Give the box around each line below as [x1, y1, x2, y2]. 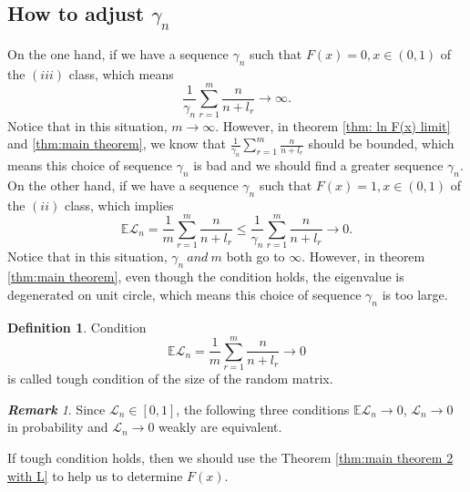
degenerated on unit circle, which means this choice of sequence [7, 284, 362, 303]
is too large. [382, 284, 448, 303]
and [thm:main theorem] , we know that [7, 134, 227, 153]
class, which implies [64, 195, 174, 214]
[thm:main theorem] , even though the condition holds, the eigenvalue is [7, 267, 404, 286]
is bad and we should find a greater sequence [193, 155, 444, 174]
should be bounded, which [308, 134, 455, 153]
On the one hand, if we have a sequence [7, 45, 229, 63]
